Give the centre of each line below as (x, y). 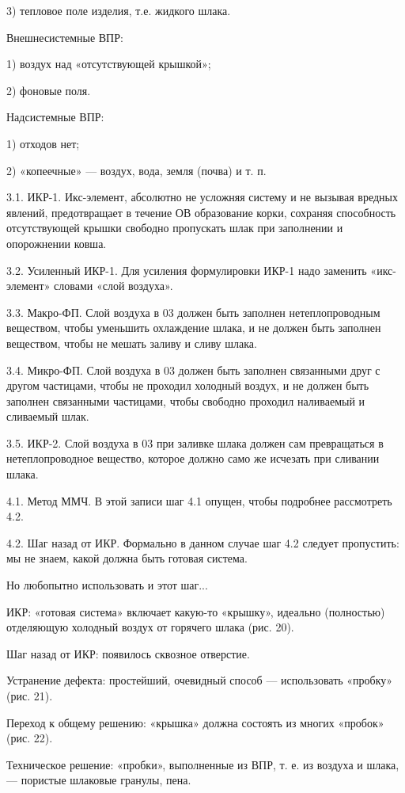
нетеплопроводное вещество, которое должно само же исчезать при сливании (193, 458)
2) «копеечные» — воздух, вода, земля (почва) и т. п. (136, 170)
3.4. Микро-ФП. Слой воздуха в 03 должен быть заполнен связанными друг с (193, 370)
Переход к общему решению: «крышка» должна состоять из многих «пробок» (195, 722)
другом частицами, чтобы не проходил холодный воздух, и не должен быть (188, 385)
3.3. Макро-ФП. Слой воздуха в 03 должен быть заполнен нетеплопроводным (193, 312)
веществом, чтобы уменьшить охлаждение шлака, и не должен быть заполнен (194, 328)
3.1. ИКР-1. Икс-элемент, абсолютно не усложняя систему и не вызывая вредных (202, 197)
